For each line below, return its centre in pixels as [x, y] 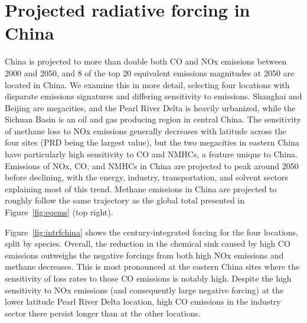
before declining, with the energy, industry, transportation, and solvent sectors [146, 177]
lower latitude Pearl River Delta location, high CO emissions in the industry [143, 301]
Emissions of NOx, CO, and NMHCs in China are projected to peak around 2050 [152, 165]
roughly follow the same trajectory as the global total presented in [125, 200]
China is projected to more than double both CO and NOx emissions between [146, 61]
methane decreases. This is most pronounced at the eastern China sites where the [152, 267]
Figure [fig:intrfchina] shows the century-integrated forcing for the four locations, [151, 232]
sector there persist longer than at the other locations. [103, 313]
